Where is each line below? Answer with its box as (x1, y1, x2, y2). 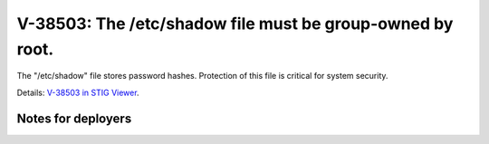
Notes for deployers (16, 110, 132, 126)
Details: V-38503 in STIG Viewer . (16, 87, 139, 98)
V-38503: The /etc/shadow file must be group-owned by (16, 14, 454, 34)
